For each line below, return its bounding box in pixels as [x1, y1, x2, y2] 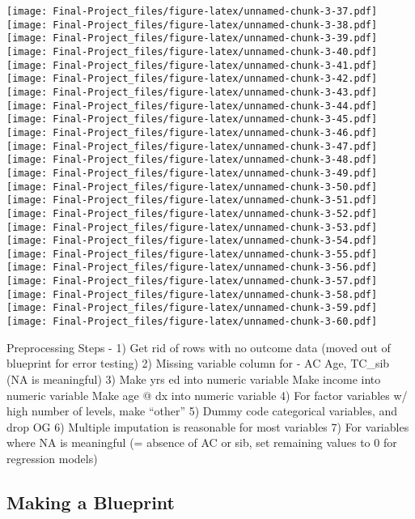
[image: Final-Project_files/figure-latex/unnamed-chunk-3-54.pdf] [6, 235, 378, 247]
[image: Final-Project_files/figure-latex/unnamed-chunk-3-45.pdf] [6, 113, 378, 125]
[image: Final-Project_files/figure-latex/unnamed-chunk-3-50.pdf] [6, 181, 378, 193]
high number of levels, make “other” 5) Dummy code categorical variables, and [6, 402, 398, 419]
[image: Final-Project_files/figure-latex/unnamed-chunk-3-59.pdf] [6, 302, 378, 314]
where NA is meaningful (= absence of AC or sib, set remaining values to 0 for [6, 434, 397, 451]
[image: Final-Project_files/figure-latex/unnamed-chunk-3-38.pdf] [6, 19, 378, 31]
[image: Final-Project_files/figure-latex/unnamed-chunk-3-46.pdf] [6, 126, 378, 138]
